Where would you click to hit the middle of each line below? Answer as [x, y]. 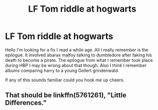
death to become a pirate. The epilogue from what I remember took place [79, 60]
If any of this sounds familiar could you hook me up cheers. [65, 80]
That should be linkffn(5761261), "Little [66, 95]
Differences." [26, 103]
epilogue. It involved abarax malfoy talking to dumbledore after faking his [79, 55]
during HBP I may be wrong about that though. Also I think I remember [76, 65]
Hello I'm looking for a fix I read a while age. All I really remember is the [77, 50]
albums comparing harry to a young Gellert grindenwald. [62, 70]
